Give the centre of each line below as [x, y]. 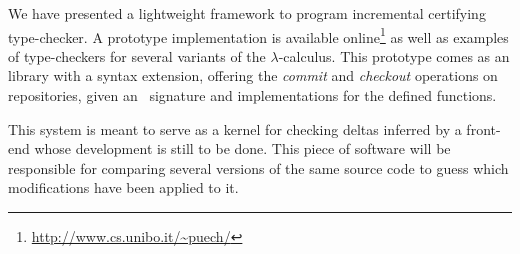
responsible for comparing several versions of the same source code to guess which [258, 167]
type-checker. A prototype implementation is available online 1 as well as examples [258, 35]
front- [483, 128]
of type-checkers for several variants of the [137, 55]
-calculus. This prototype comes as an [394, 55]
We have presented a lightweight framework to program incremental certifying [247, 13]
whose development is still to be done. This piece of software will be [242, 148]
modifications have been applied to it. [123, 187]
